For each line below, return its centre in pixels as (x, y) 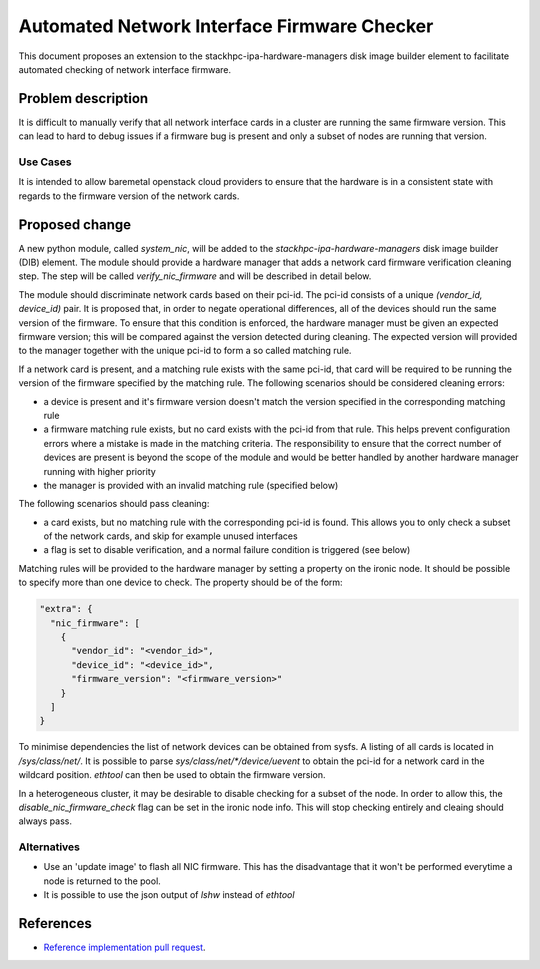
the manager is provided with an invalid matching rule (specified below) (191, 485)
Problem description (83, 98)
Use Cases (45, 162)
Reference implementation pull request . (124, 947)
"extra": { (66, 609)
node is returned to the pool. (102, 881)
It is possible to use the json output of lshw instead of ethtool (169, 895)
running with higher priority (100, 471)
